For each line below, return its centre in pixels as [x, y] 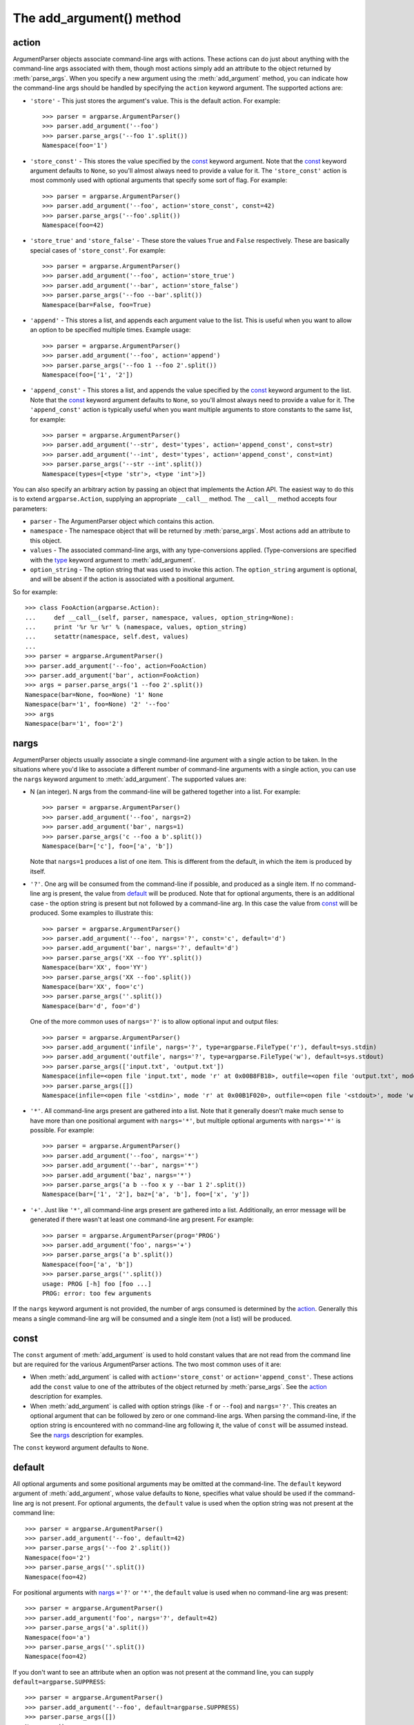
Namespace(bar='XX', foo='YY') [95, 967]
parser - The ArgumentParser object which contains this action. [122, 522]
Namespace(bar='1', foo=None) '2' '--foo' [98, 704]
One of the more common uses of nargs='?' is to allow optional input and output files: [154, 1022]
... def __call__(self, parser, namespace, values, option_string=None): [160, 617]
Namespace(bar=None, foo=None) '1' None [94, 694]
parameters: [30, 509]
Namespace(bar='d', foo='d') [91, 1006]
